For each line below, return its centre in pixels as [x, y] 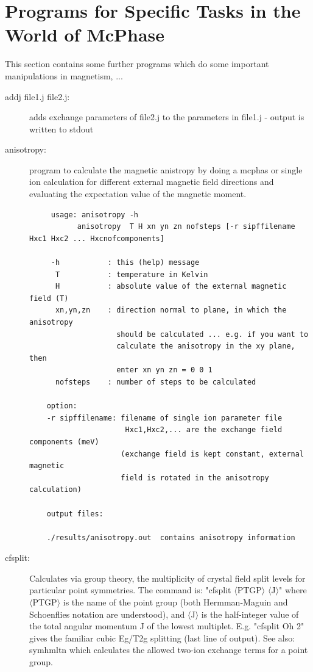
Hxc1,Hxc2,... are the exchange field [204, 430]
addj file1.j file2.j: [37, 96]
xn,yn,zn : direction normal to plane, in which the [171, 310]
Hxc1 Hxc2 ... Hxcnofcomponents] [97, 238]
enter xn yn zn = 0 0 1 [164, 370]
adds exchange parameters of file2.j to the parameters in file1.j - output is [167, 117]
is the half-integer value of [250, 614]
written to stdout [62, 128]
